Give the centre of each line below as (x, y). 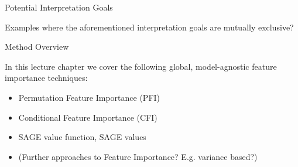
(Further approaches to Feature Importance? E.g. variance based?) (138, 156)
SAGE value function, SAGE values (82, 137)
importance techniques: (46, 78)
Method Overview (37, 47)
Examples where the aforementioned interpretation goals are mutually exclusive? (149, 27)
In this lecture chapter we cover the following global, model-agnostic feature (141, 66)
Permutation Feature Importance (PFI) (89, 97)
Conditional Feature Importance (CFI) (88, 117)
